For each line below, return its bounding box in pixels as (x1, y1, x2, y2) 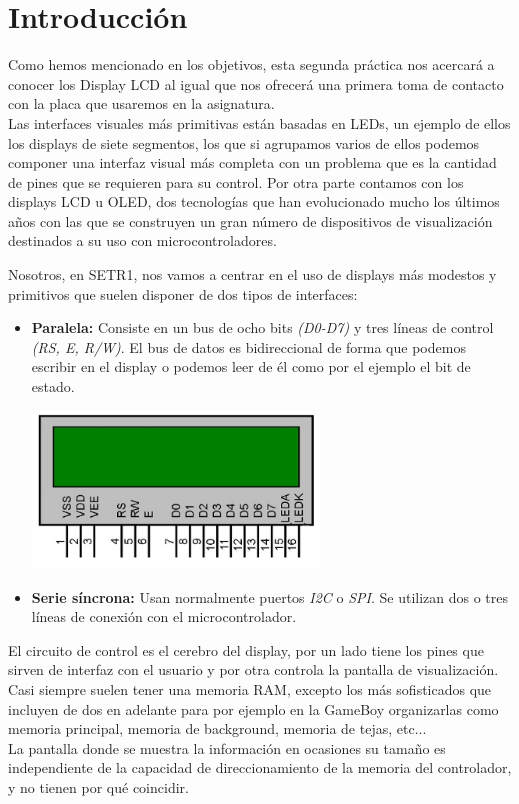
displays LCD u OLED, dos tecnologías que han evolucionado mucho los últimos (8, 191, 500, 212)
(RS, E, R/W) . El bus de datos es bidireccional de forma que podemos (31, 336, 466, 357)
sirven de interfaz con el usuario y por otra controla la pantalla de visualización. (8, 659, 499, 680)
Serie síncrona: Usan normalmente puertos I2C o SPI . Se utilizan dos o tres (31, 586, 509, 607)
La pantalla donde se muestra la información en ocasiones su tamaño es (8, 737, 446, 758)
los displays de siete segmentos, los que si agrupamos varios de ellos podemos (8, 132, 480, 153)
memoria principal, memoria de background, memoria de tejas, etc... (8, 718, 427, 739)
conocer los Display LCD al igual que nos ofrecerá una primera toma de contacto (8, 73, 504, 94)
